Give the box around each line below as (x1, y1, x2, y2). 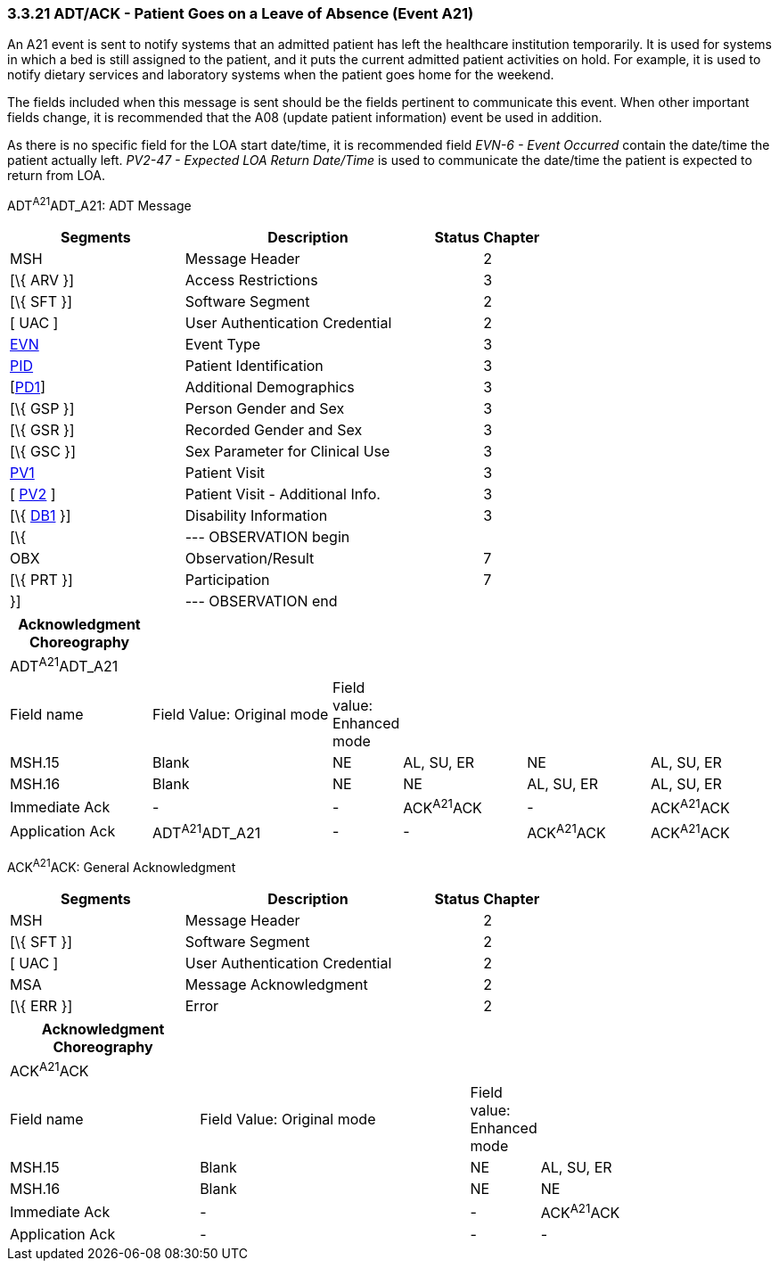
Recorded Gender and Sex (184, 421, 363, 440)
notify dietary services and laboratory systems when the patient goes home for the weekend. (7, 67, 554, 83)
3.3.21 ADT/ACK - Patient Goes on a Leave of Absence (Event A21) (7, 4, 474, 22)
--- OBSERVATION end (184, 592, 338, 611)
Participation (184, 571, 270, 589)
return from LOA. (7, 168, 106, 184)
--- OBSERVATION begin (184, 528, 350, 547)
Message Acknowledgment (184, 975, 368, 993)
